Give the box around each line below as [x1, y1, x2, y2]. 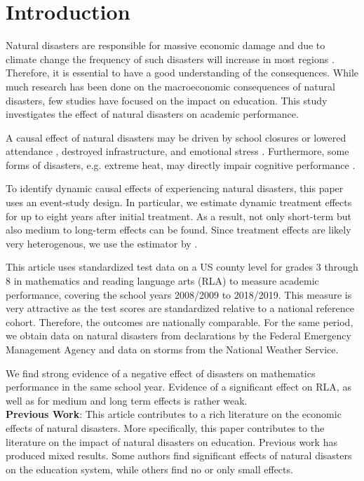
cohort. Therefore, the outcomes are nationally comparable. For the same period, [6, 314, 353, 329]
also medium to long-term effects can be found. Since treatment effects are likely [6, 222, 351, 237]
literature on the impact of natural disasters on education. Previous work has [6, 434, 337, 449]
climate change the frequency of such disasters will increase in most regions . [6, 51, 335, 66]
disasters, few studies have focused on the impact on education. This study [6, 93, 328, 107]
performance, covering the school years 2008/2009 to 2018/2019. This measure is [6, 287, 352, 302]
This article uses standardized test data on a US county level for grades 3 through [6, 259, 358, 274]
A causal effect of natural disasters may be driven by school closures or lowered [6, 130, 346, 144]
